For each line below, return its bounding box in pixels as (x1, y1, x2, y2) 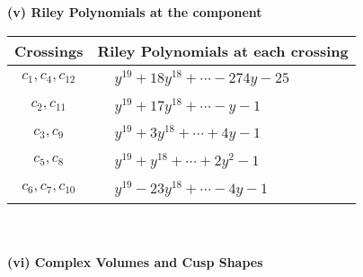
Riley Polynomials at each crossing (97, 40, 349, 61)
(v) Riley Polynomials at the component (7, 3, 262, 21)
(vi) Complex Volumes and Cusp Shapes (7, 253, 263, 272)
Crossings (14, 40, 84, 61)
